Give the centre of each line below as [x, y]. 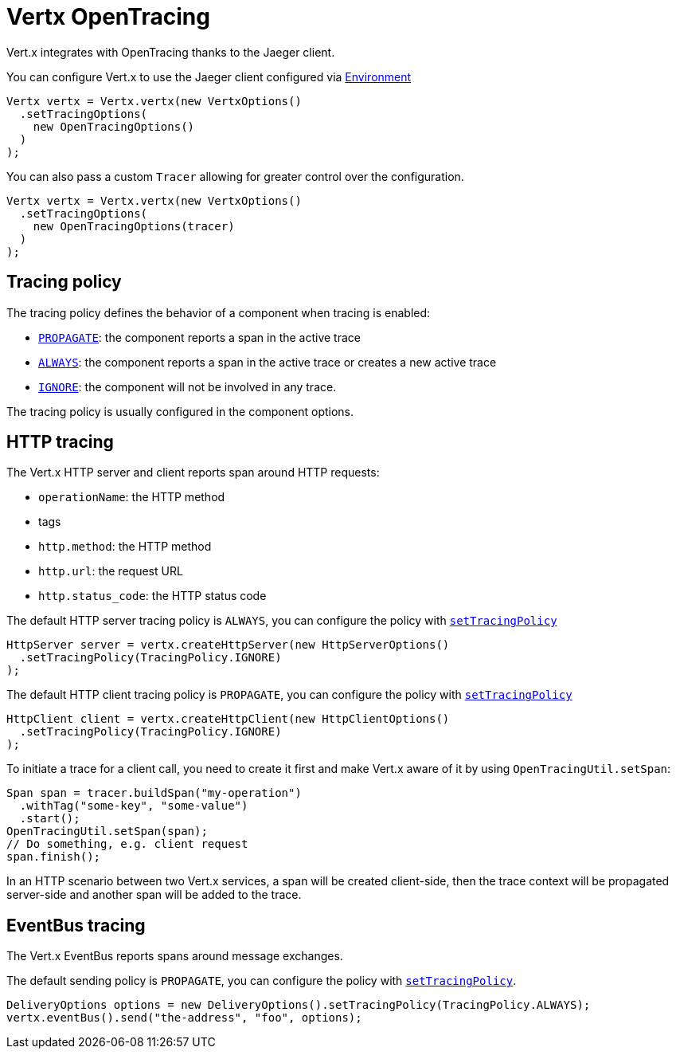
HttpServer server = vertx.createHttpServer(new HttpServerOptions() [228, 645]
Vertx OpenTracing [108, 17]
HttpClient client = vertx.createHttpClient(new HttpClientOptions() [228, 719]
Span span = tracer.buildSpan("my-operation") [154, 793]
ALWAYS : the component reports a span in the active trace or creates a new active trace [268, 362]
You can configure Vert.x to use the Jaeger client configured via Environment [209, 76]
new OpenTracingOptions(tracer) [134, 226]
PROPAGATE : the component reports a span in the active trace [199, 337]
